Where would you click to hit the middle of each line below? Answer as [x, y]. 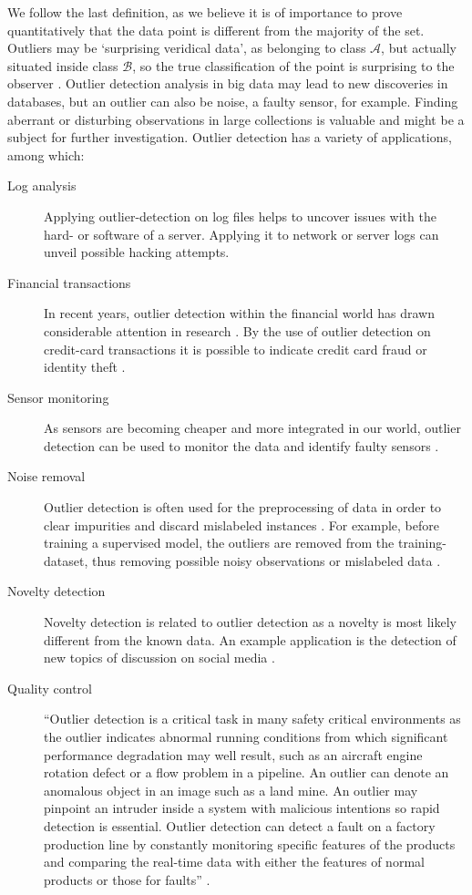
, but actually [419, 48]
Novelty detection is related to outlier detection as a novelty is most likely [250, 622]
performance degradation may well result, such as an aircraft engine [233, 754]
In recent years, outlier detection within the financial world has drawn [239, 313]
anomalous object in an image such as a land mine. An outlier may [231, 790]
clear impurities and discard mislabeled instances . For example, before [241, 525]
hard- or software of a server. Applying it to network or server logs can [241, 234]
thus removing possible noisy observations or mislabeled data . [266, 560]
